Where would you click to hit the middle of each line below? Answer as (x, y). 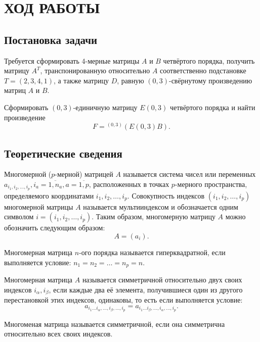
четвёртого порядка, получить (209, 60)
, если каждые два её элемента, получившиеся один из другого (146, 289)
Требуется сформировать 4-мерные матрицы (72, 60)
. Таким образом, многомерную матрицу (154, 216)
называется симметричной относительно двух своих (162, 280)
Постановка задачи (51, 39)
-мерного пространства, (211, 184)
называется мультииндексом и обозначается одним (161, 206)
